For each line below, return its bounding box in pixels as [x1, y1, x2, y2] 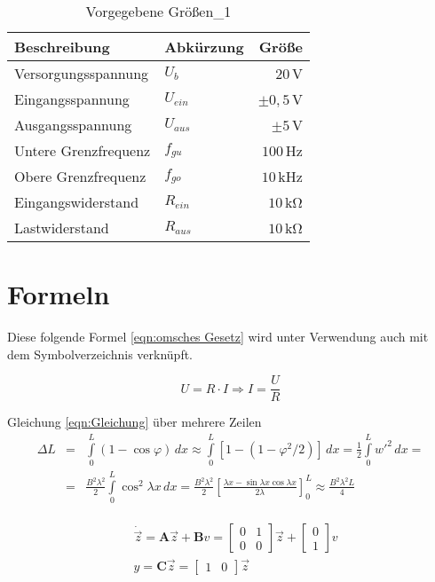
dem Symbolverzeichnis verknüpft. [7, 344, 194, 363]
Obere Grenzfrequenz [14, 166, 146, 186]
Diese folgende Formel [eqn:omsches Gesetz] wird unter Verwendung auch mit [7, 327, 429, 346]
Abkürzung [164, 36, 244, 57]
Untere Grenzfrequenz [14, 140, 151, 161]
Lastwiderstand [14, 217, 109, 238]
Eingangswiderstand [14, 192, 139, 212]
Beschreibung [14, 36, 110, 57]
